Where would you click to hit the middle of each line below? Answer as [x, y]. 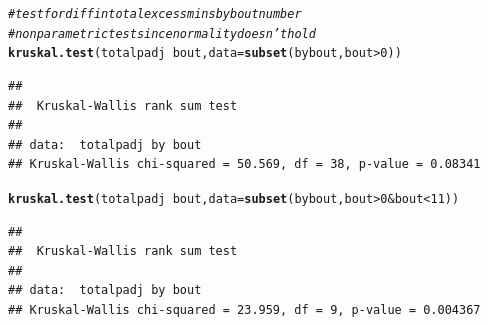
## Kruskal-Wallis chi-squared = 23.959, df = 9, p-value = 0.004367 [244, 309]
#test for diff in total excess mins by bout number [155, 14]
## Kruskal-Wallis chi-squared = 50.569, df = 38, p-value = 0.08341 [244, 164]
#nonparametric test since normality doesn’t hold [162, 33]
